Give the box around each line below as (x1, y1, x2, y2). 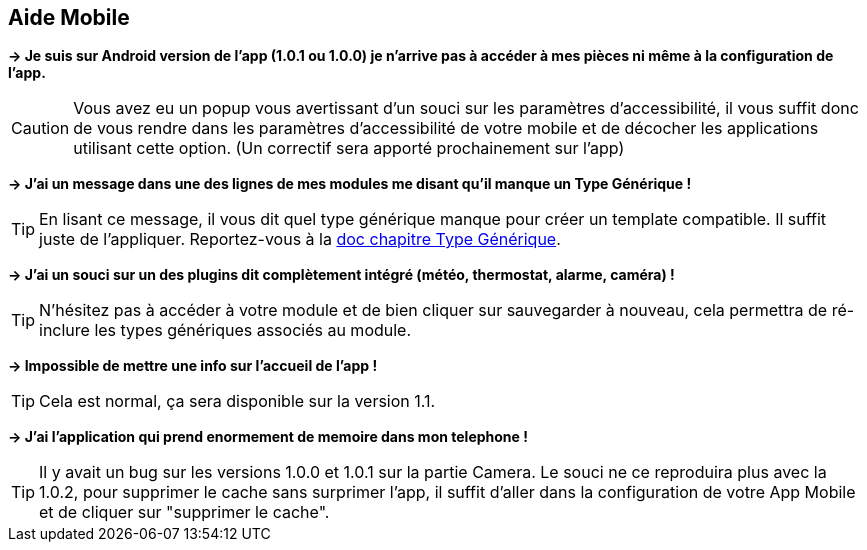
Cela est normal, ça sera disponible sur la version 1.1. (39, 391, 436, 412)
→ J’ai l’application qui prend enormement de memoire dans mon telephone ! (8, 428, 528, 446)
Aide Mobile (8, 5, 130, 30)
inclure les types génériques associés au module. (39, 320, 412, 341)
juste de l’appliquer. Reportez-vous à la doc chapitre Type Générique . (39, 229, 561, 250)
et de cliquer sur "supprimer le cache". (39, 502, 330, 523)
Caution (11, 118, 70, 139)
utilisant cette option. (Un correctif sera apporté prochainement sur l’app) (73, 138, 625, 159)
